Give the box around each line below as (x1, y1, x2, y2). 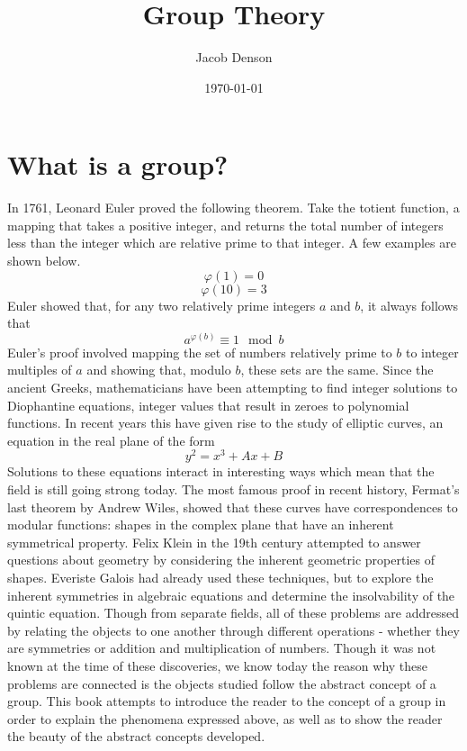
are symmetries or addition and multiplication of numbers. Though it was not (7, 638, 436, 657)
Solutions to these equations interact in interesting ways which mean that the (7, 462, 435, 481)
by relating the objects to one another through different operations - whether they (7, 620, 460, 639)
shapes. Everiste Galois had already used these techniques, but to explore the (7, 568, 434, 587)
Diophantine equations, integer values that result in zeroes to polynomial (7, 395, 409, 414)
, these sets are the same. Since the (240, 360, 434, 379)
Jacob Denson (195, 48, 273, 67)
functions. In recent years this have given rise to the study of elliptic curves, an (7, 413, 444, 432)
